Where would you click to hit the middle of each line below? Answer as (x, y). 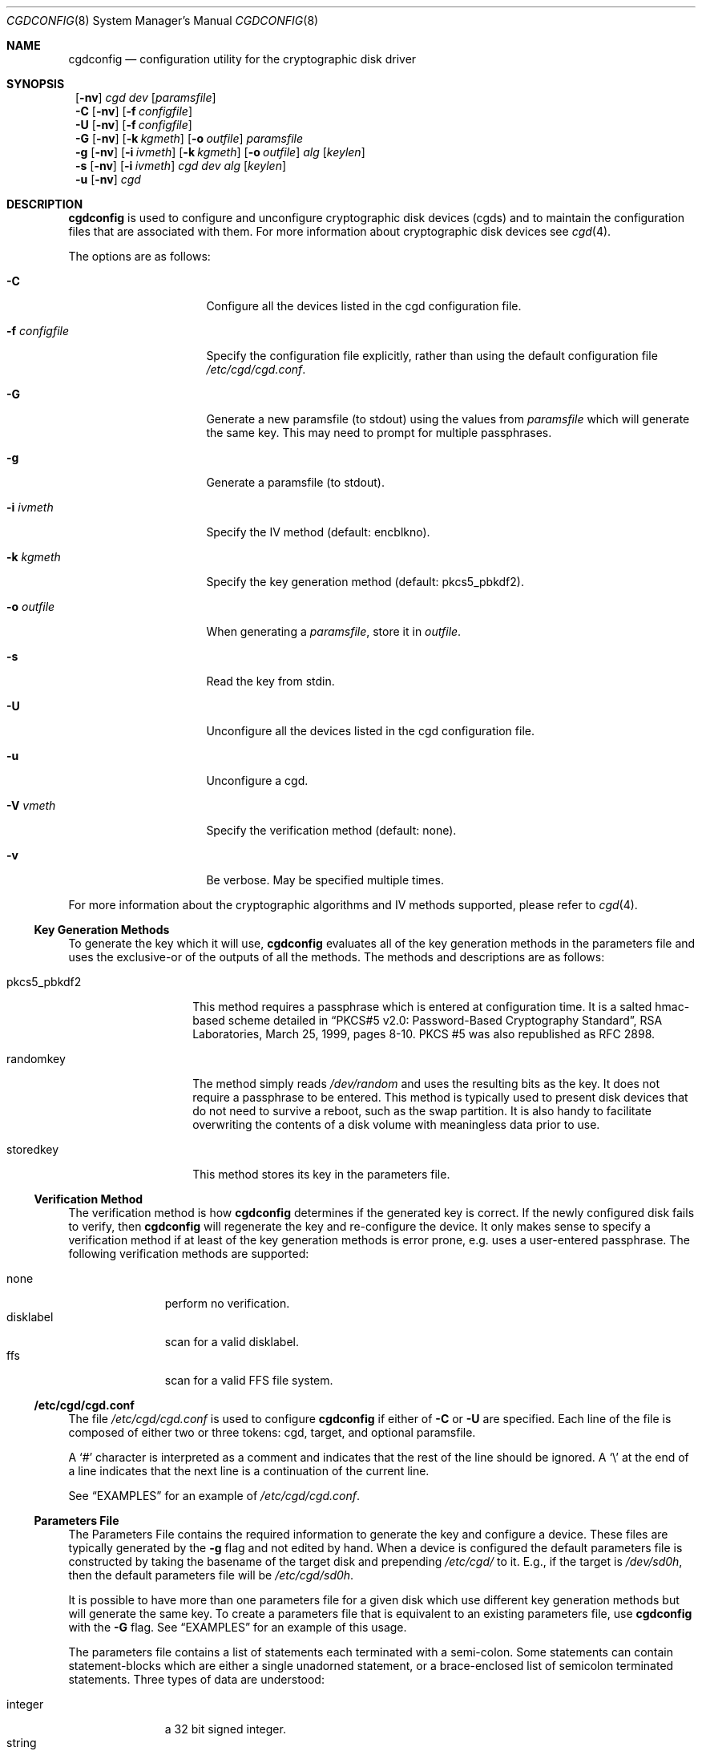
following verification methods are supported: (189, 1254)
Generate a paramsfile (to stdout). (296, 482)
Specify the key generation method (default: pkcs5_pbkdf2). (365, 582)
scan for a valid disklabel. (232, 1342)
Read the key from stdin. (270, 681)
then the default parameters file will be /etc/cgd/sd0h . (211, 1575)
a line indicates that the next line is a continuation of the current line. (249, 1471)
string (22, 1743)
